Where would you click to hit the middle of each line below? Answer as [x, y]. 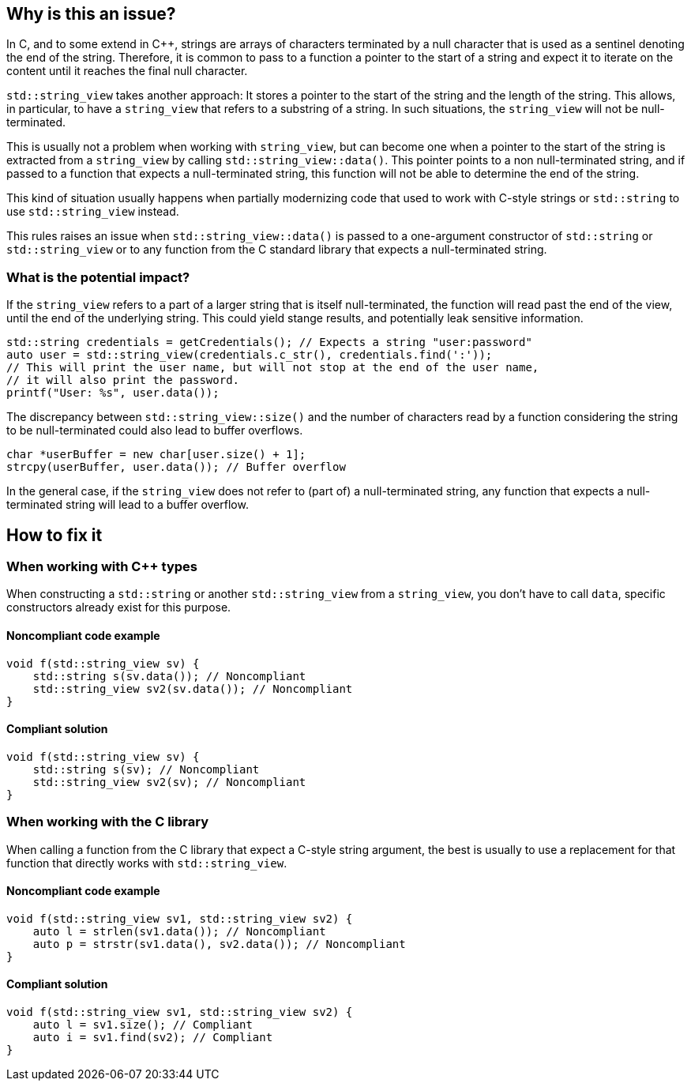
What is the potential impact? [98, 277]
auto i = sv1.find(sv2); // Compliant [153, 1038]
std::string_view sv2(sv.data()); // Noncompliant [193, 688]
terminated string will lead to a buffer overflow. [128, 505]
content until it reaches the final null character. [127, 71]
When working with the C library [108, 822]
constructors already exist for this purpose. [119, 607]
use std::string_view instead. [93, 212]
